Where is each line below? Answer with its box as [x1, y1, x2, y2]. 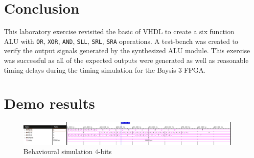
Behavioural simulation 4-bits [23, 146, 112, 157]
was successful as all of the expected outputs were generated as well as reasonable [4, 55, 249, 65]
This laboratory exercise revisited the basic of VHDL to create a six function [4, 26, 234, 37]
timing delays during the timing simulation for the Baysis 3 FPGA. [4, 64, 206, 75]
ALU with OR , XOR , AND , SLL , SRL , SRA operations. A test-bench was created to [4, 36, 238, 46]
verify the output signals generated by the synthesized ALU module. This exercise [4, 45, 250, 56]
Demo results [4, 93, 95, 113]
